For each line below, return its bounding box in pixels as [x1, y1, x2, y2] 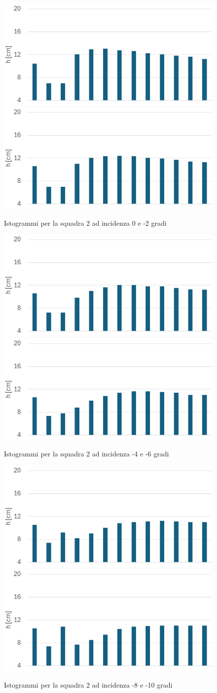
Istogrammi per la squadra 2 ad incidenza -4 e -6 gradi [4, 449, 169, 459]
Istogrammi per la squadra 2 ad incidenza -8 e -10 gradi [4, 679, 173, 690]
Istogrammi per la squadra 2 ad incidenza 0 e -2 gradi [4, 217, 167, 228]
